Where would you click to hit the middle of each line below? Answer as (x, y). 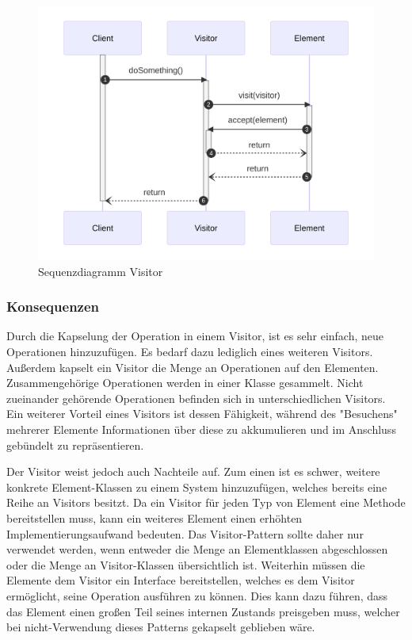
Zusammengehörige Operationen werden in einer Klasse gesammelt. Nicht (185, 383)
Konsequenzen (53, 307)
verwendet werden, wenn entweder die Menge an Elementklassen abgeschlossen (197, 549)
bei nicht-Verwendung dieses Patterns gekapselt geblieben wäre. (161, 627)
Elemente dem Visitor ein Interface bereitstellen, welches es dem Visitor (181, 580)
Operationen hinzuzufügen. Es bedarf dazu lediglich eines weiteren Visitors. (190, 352)
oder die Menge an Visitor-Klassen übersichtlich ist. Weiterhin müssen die (186, 564)
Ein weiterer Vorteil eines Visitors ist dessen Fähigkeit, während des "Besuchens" (202, 414)
